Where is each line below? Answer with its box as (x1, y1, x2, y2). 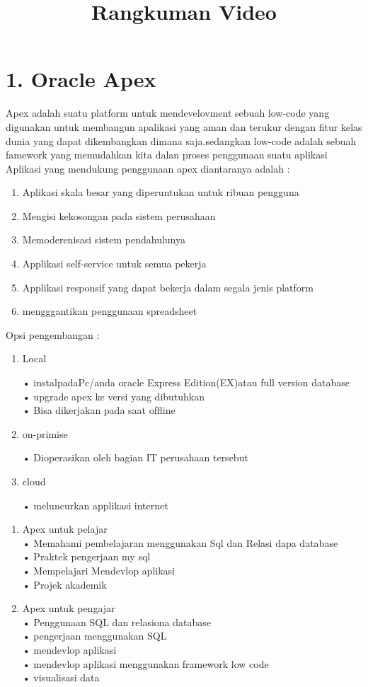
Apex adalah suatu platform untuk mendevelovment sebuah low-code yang (6, 105, 330, 120)
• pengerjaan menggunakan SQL (22, 628, 167, 643)
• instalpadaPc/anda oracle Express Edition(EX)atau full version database (22, 375, 350, 390)
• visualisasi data (22, 670, 100, 685)
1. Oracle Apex (6, 64, 156, 93)
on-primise (22, 426, 68, 441)
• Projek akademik (22, 577, 107, 591)
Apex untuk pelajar (22, 521, 108, 536)
